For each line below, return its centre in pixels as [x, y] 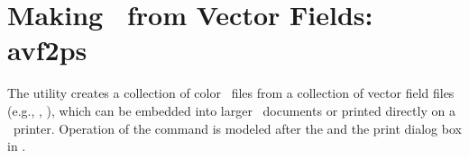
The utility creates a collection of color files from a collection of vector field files [231, 93]
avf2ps [47, 50]
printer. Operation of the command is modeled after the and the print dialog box [237, 128]
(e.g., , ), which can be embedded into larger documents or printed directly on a [231, 110]
